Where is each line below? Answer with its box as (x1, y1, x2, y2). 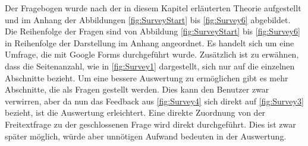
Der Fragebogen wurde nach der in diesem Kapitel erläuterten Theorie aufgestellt (5, 2, 301, 14)
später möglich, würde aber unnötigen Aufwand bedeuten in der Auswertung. (5, 129, 287, 142)
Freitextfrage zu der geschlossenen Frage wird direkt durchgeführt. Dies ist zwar (5, 118, 296, 130)
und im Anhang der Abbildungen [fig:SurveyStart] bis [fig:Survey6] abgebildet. (5, 13, 291, 26)
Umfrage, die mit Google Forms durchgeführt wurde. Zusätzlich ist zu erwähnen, (5, 48, 299, 61)
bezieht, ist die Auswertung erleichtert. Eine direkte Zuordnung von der (5, 106, 266, 119)
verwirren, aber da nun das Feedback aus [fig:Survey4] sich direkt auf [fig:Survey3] (5, 94, 304, 107)
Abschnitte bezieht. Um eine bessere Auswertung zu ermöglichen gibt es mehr (5, 71, 288, 84)
